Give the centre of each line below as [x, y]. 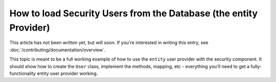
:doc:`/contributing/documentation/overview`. [57, 50]
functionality [22, 73]
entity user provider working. [67, 73]
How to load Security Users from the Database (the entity [134, 13]
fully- [256, 66]
